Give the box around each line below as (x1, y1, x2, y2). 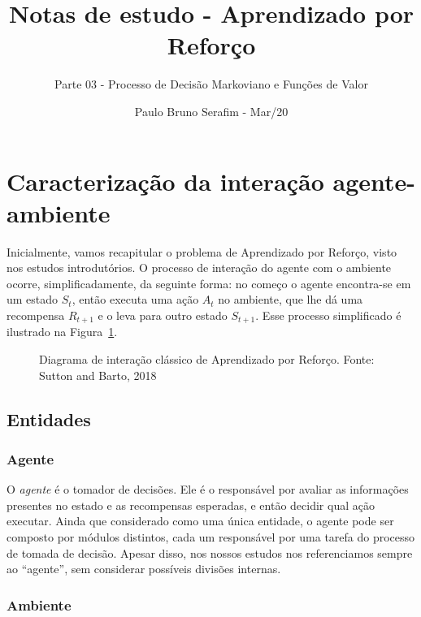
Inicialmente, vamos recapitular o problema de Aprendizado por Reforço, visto (7, 243, 397, 260)
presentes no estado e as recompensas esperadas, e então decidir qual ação (7, 496, 375, 513)
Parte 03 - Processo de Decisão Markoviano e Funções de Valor (54, 76, 368, 93)
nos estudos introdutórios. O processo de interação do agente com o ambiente (7, 259, 392, 276)
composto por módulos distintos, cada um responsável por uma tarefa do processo (7, 529, 415, 546)
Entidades (7, 406, 91, 431)
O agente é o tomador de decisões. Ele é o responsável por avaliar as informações (7, 481, 409, 498)
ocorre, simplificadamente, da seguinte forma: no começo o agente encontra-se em (7, 274, 411, 291)
